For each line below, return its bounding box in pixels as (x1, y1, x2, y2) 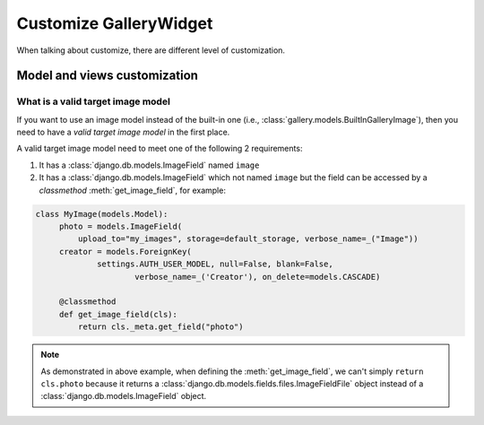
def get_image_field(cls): (58, 309, 178, 319)
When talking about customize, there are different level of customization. (16, 45, 286, 56)
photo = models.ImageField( (58, 221, 183, 232)
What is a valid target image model (16, 95, 170, 108)
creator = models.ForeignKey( (58, 247, 192, 256)
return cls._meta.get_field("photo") (77, 322, 244, 332)
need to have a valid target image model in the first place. (16, 126, 230, 138)
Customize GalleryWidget (16, 13, 213, 33)
